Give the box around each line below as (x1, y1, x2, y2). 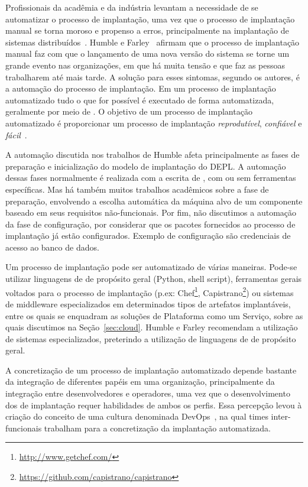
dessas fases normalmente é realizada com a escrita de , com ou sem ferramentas (5, 171, 296, 184)
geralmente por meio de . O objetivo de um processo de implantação (5, 105, 252, 118)
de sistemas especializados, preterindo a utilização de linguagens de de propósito (5, 332, 296, 345)
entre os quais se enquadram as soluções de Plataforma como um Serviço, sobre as (5, 309, 303, 322)
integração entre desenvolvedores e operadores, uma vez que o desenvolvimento (5, 387, 290, 400)
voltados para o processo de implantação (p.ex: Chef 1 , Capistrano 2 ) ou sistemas (5, 284, 294, 298)
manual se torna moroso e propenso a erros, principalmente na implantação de (5, 24, 289, 37)
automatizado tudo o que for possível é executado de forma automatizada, (5, 93, 274, 106)
